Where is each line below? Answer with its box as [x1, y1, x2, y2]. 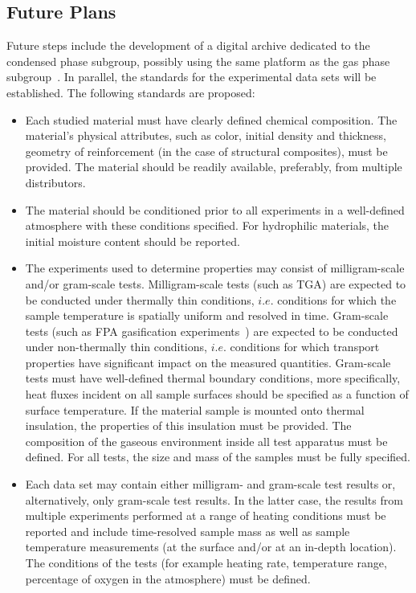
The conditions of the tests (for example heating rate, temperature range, [25, 554, 387, 571]
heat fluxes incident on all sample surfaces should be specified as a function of [25, 386, 409, 403]
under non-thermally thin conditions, [25, 338, 207, 355]
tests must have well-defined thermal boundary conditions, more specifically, [25, 370, 401, 386]
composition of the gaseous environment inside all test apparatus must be [25, 432, 388, 449]
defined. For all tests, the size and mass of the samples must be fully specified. [25, 448, 411, 465]
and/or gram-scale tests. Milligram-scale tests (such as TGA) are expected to [25, 275, 406, 292]
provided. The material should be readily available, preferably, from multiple [25, 158, 402, 175]
